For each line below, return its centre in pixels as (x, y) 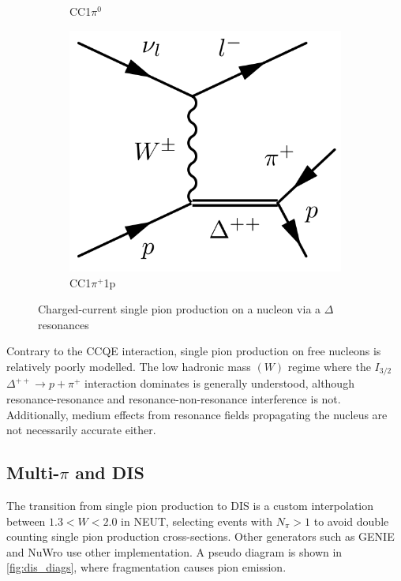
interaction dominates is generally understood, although (219, 383)
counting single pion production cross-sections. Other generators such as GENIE (200, 536)
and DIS (110, 472)
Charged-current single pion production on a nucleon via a (180, 309)
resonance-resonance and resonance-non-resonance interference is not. (174, 399)
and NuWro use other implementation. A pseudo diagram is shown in (174, 551)
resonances (64, 324)
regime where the (329, 366)
